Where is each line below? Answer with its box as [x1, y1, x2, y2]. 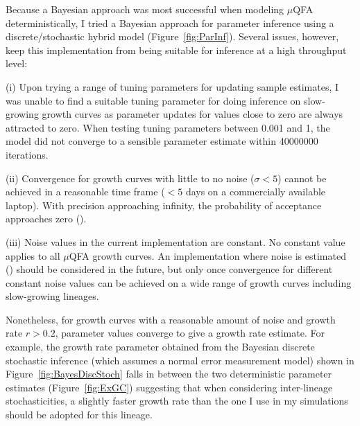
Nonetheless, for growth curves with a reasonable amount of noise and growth [6, 312, 336, 326]
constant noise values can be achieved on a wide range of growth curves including [6, 275, 352, 290]
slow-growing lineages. [6, 289, 99, 303]
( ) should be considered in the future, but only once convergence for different [6, 262, 333, 276]
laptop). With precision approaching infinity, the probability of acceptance [6, 197, 322, 212]
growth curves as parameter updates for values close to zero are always [42, 107, 343, 121]
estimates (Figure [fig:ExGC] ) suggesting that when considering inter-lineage [6, 380, 333, 394]
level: [6, 56, 28, 71]
